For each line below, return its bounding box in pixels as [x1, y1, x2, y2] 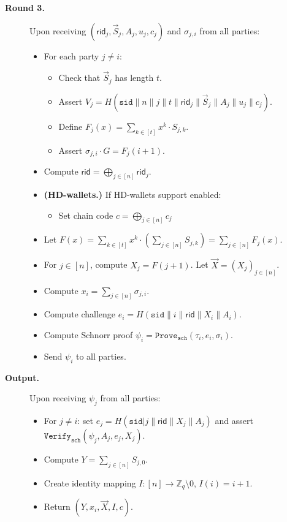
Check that [58, 71, 101, 84]
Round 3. [5, 1, 45, 13]
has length [115, 71, 154, 84]
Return [44, 500, 71, 513]
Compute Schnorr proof [44, 328, 133, 341]
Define [58, 119, 83, 132]
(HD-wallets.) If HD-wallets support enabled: [44, 188, 221, 201]
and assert [215, 414, 253, 426]
